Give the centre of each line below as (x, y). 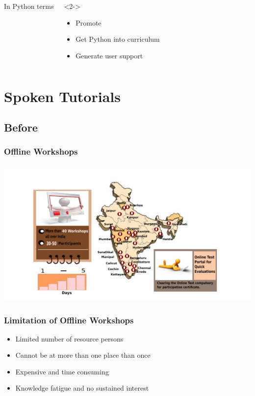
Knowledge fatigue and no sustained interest (82, 388)
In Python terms (29, 6)
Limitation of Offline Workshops (69, 320)
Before (21, 127)
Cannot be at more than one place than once (83, 355)
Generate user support (109, 55)
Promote (89, 22)
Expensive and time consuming (62, 371)
